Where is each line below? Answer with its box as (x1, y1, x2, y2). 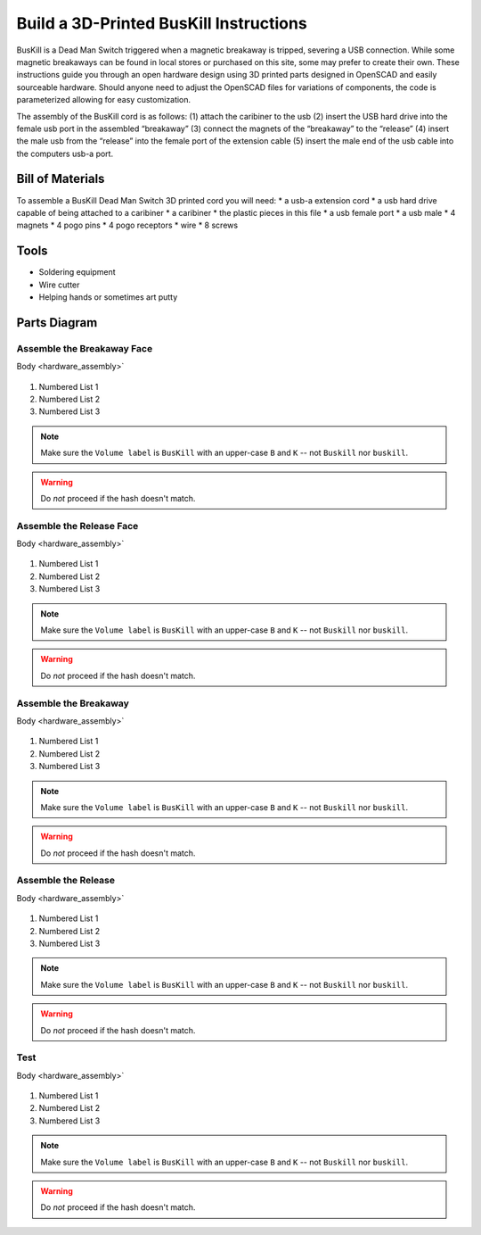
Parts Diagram (16, 315, 98, 330)
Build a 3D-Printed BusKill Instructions (16, 13, 307, 33)
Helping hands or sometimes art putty (38, 292, 178, 303)
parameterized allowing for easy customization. (16, 95, 192, 105)
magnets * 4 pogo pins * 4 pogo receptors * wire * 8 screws (16, 220, 239, 231)
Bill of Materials (16, 171, 105, 186)
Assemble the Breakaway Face (16, 342, 153, 354)
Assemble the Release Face (16, 519, 139, 532)
